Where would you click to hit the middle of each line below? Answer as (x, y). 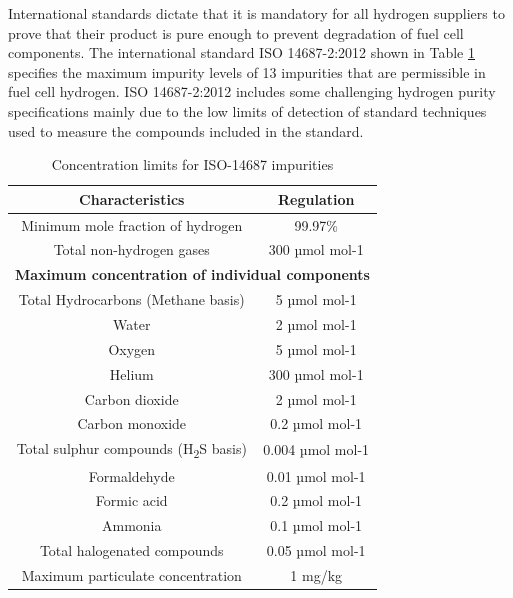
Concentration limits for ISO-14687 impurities (192, 164)
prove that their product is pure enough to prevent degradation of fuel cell (236, 32)
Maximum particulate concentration (131, 574)
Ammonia (132, 525)
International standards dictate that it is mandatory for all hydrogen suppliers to (256, 13)
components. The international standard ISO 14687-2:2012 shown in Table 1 (242, 52)
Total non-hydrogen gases (131, 249)
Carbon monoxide (132, 423)
